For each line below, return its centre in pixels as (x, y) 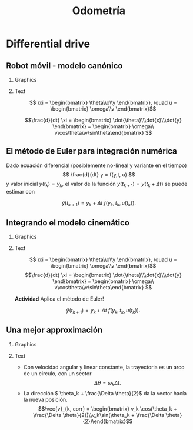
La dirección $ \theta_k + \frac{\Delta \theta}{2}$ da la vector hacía (105, 393)
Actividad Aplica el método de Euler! (59, 299)
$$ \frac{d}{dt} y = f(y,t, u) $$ (99, 174)
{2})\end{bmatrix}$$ (108, 421)
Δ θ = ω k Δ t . (108, 383)
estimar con (21, 191)
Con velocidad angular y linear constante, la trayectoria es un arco (104, 367)
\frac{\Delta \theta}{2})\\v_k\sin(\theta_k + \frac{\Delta (99, 415)
